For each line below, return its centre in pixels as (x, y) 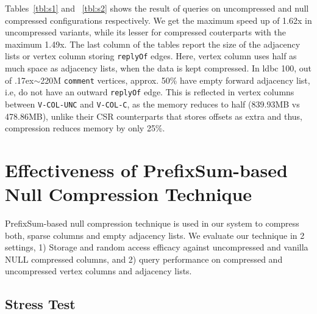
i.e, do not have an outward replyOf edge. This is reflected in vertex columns (150, 92)
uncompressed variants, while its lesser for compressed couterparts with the (145, 32)
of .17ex (20, 80)
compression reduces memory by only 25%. (85, 128)
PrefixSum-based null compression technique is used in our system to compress (152, 223)
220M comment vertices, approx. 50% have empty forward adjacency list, (175, 80)
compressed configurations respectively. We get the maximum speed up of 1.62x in (158, 20)
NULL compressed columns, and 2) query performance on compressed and (144, 259)
